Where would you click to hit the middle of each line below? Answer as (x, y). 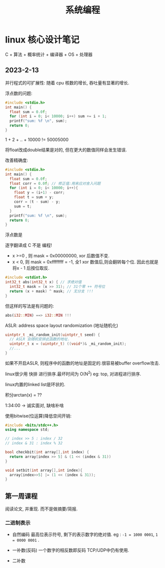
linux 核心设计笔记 (42, 40)
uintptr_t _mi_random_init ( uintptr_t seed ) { (52, 335)
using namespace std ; (27, 430)
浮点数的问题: (19, 93)
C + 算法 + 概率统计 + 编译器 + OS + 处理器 (49, 54)
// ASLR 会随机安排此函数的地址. (40, 339)
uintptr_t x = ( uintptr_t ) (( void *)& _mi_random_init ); (68, 344)
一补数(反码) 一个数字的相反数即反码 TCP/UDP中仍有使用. (71, 550)
